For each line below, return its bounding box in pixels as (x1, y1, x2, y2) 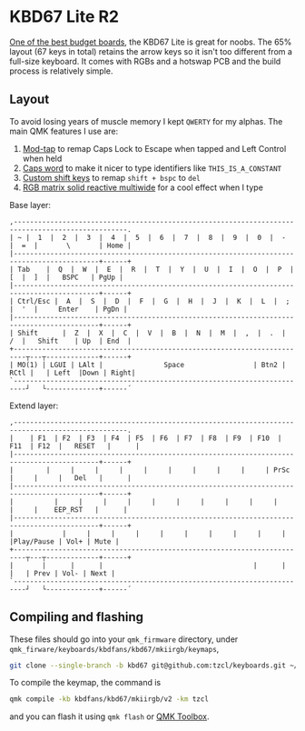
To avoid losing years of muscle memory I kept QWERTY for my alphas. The (9, 115, 283, 126)
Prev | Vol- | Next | (33, 568, 116, 578)
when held (22, 153, 63, 164)
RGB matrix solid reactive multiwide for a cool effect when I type (22, 182, 263, 193)
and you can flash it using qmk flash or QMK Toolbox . (9, 711, 211, 722)
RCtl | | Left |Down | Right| (9, 368, 136, 377)
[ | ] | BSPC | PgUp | (9, 273, 124, 282)
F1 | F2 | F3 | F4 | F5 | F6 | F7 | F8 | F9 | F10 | (37, 434, 282, 443)
